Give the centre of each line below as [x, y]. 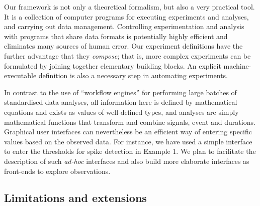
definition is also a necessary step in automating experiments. [133, 75]
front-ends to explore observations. [57, 171]
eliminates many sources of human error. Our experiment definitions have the [123, 46]
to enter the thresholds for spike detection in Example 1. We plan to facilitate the [130, 151]
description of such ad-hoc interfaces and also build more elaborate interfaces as [127, 161]
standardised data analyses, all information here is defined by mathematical [121, 102]
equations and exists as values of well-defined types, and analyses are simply [121, 112]
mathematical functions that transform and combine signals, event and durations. [130, 122]
